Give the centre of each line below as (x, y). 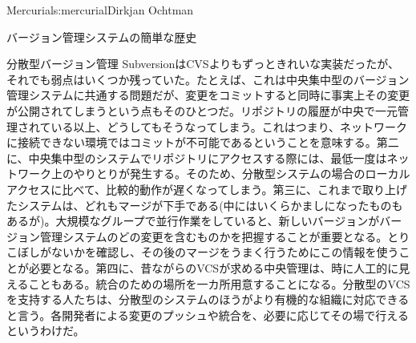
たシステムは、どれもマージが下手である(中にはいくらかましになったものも (205, 205)
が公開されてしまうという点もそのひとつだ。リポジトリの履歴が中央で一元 (202, 110)
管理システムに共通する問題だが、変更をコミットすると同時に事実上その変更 (208, 95)
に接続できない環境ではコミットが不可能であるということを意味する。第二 (203, 142)
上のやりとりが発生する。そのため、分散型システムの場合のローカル (230, 174)
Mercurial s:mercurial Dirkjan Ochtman (100, 10)
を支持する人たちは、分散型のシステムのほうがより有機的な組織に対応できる (208, 299)
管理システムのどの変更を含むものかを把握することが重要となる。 (214, 236)
